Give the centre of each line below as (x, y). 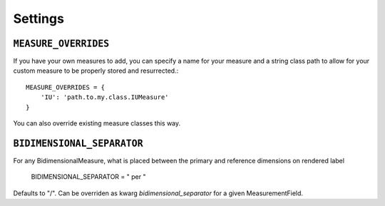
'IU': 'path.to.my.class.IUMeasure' (104, 97)
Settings (38, 19)
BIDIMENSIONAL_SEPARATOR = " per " (88, 177)
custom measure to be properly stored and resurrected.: (96, 71)
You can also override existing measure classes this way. (97, 123)
